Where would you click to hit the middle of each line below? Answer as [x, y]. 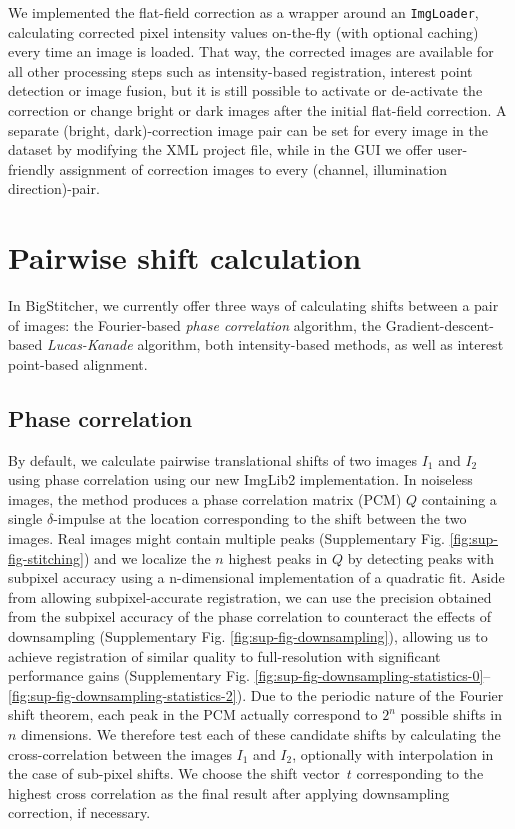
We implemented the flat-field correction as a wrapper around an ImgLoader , [243, 12]
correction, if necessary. [79, 812]
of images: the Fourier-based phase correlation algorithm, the [194, 324]
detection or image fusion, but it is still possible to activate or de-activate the [245, 90]
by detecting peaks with [421, 557]
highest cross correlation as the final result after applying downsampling [229, 792]
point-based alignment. [78, 363]
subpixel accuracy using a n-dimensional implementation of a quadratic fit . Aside [256, 577]
